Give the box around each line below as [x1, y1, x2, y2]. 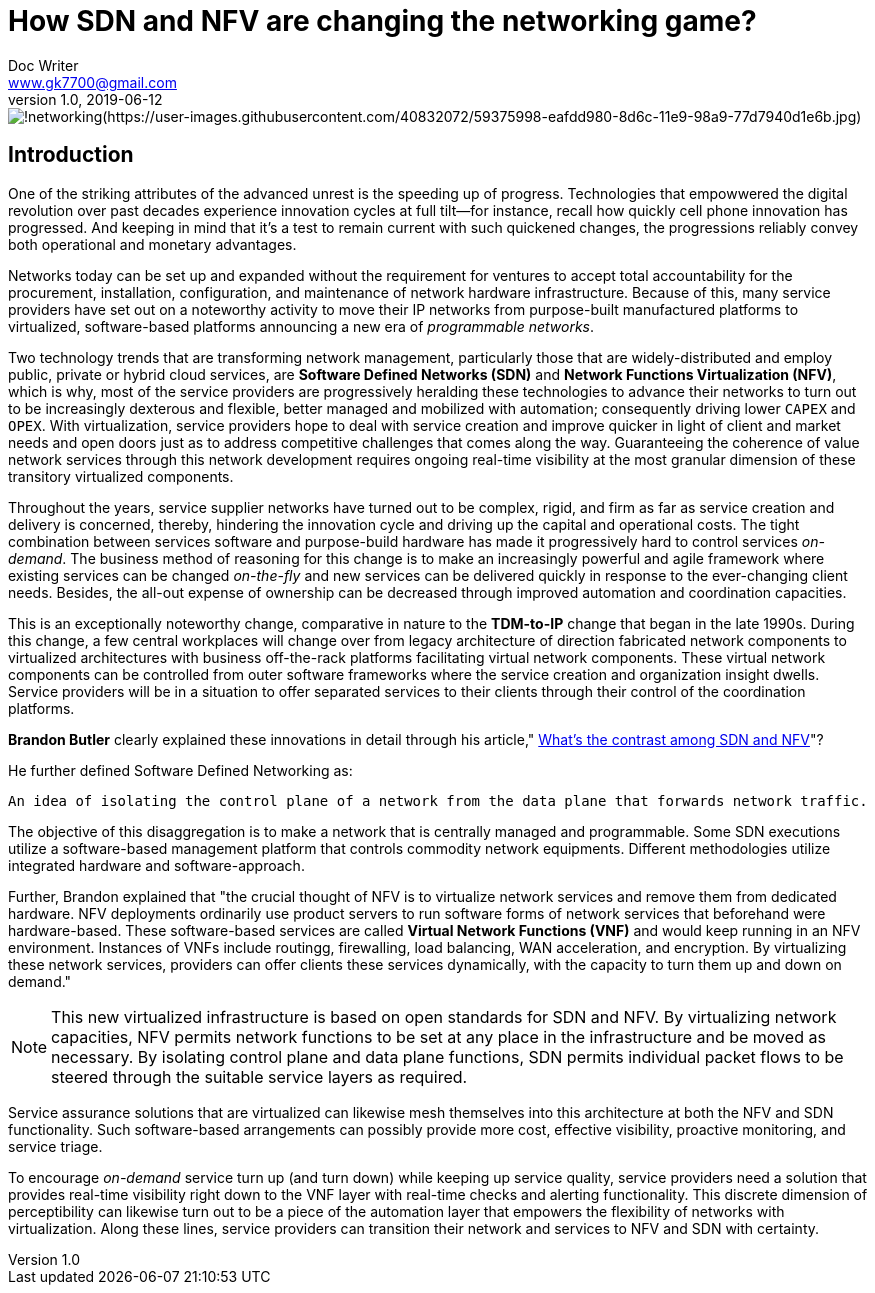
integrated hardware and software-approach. [8, 856, 305, 874]
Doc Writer [8, 56, 79, 74]
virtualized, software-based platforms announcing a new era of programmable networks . [8, 317, 595, 335]
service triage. [8, 1137, 103, 1155]
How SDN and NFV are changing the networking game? [8, 4, 757, 38]
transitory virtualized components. [8, 467, 234, 485]
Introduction [8, 142, 134, 168]
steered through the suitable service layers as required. [51, 1066, 468, 1087]
